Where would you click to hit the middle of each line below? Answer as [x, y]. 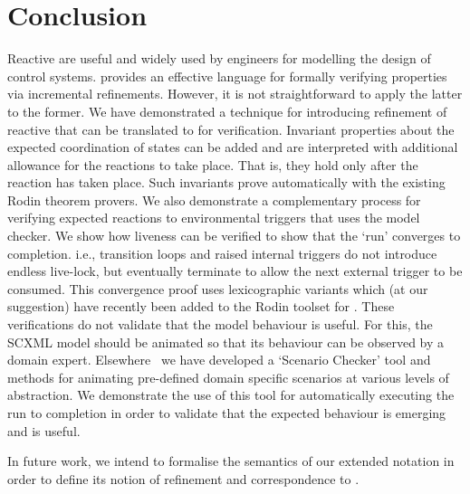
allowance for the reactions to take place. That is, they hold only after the [213, 164]
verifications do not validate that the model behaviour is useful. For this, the [220, 324]
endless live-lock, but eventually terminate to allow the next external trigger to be [235, 271]
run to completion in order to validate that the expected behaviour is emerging [227, 413]
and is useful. [44, 430]
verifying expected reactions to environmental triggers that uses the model [214, 218]
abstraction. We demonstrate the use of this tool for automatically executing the [231, 395]
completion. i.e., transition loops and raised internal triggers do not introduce [222, 253]
